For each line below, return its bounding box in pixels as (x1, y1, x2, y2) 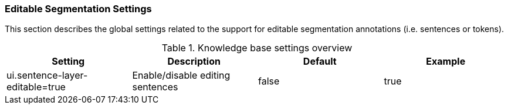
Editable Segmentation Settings (5, 3, 152, 15)
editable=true (6, 81, 66, 93)
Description (167, 55, 221, 68)
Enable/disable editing (132, 69, 231, 82)
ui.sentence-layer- (6, 69, 88, 82)
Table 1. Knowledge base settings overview (161, 42, 353, 54)
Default (303, 55, 337, 68)
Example (426, 55, 466, 68)
